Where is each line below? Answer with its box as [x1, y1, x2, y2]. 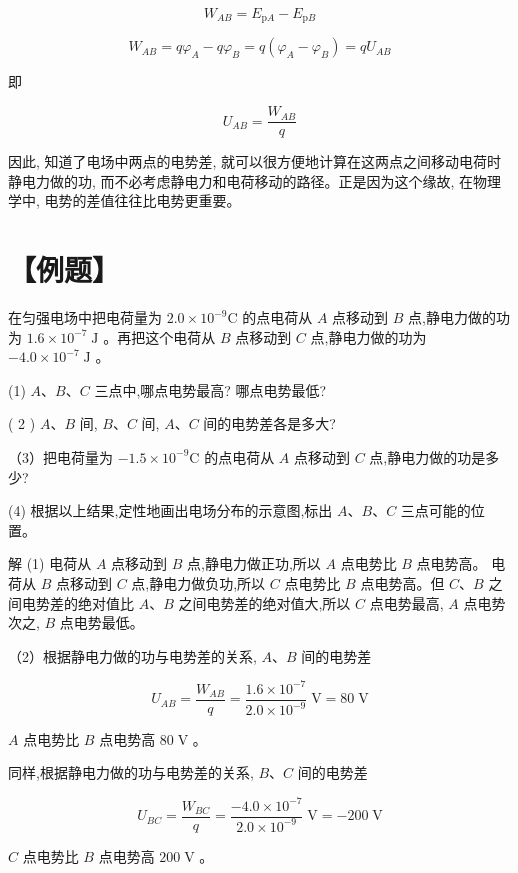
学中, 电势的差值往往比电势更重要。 [8, 190, 241, 211]
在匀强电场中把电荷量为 [8, 307, 162, 328]
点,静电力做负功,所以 [131, 572, 266, 593]
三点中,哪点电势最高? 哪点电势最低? [94, 379, 327, 400]
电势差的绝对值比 [21, 592, 134, 613]
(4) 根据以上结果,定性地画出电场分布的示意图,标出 [8, 500, 333, 521]
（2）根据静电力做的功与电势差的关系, [8, 645, 257, 666]
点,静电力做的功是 [369, 446, 486, 467]
